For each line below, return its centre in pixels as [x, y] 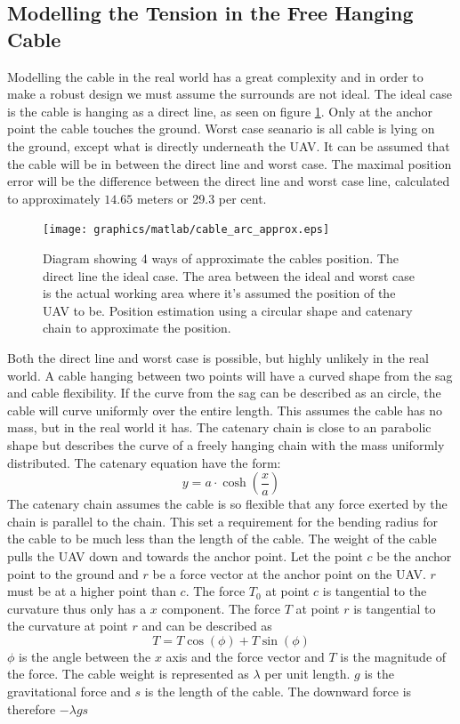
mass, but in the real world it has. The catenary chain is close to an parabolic [219, 427]
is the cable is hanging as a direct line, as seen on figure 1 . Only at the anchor [220, 111]
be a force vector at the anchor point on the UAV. [289, 573]
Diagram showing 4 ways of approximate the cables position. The [221, 258]
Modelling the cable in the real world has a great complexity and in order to [215, 76]
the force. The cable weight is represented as [128, 674]
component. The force [221, 608]
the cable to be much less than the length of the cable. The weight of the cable [222, 539]
